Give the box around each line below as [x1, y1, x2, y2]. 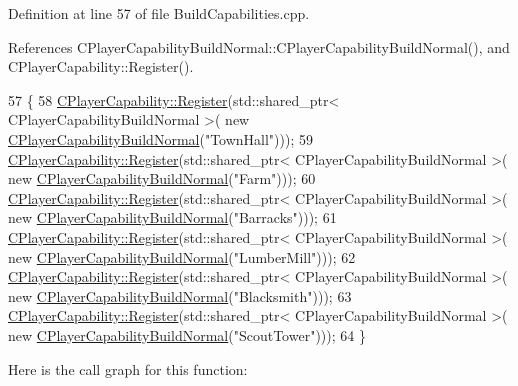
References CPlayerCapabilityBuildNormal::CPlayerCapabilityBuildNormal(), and [8, 36, 510, 57]
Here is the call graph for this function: [8, 358, 248, 379]
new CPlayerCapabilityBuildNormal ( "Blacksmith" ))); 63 [8, 285, 352, 306]
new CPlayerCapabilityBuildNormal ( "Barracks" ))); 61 [8, 207, 337, 228]
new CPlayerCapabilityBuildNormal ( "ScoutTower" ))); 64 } [8, 324, 366, 345]
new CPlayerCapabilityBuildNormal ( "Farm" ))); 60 [8, 168, 316, 189]
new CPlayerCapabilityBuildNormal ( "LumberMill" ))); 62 [8, 246, 356, 267]
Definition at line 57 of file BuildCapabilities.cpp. [8, 3, 310, 23]
